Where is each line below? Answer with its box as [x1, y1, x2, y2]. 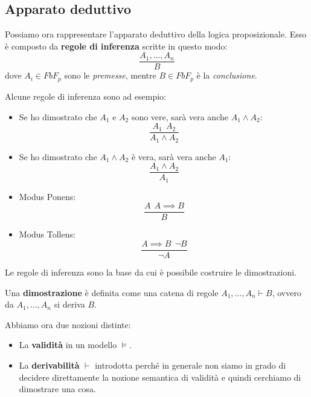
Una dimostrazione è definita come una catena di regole [5, 286, 219, 299]
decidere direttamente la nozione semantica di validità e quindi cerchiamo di [19, 370, 301, 383]
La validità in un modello [19, 338, 117, 351]
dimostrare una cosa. [19, 382, 96, 395]
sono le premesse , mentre [64, 69, 156, 82]
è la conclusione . [196, 69, 257, 82]
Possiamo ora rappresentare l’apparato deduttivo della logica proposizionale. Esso [5, 28, 307, 40]
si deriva [54, 298, 85, 311]
